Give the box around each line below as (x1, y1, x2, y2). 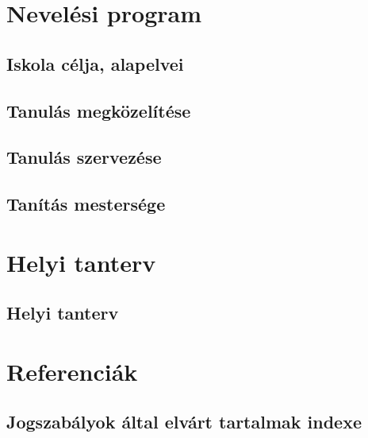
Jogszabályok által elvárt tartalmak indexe (6, 409, 362, 434)
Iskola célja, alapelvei (6, 51, 184, 76)
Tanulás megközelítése (6, 98, 191, 122)
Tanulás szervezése (6, 145, 162, 169)
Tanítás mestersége (6, 192, 166, 216)
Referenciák (6, 355, 138, 387)
